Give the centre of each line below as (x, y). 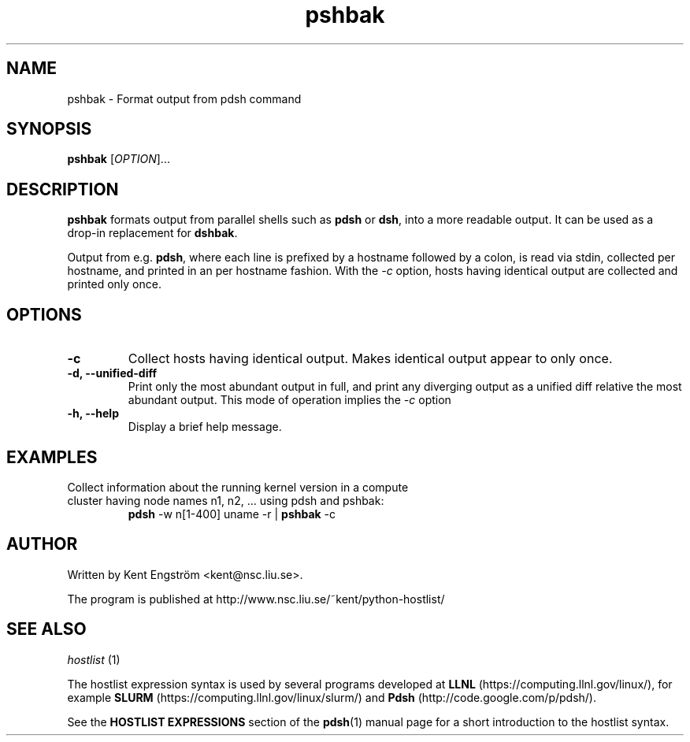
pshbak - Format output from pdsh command (184, 98)
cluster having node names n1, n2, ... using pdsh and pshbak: (226, 500)
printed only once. (114, 284)
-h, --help (93, 414)
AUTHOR (42, 544)
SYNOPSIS (49, 129)
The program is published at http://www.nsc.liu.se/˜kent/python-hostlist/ (256, 599)
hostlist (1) (94, 659)
